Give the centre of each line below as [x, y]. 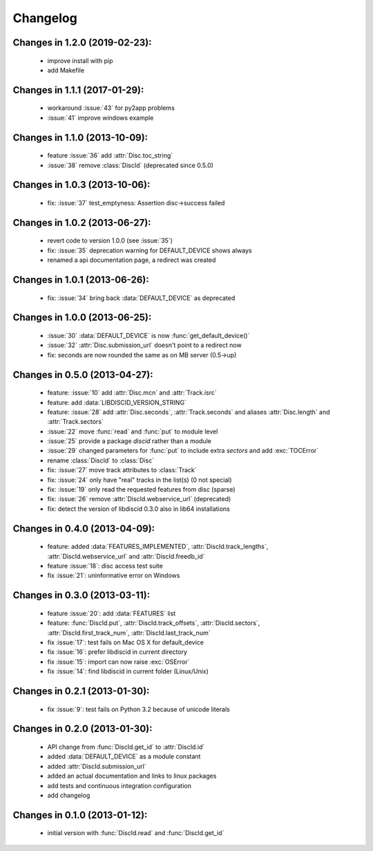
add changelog [69, 795]
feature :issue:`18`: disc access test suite [105, 566]
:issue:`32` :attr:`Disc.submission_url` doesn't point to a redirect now [144, 345]
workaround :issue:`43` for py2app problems [111, 108]
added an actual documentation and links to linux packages [132, 776]
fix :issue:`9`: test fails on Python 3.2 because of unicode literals [139, 709]
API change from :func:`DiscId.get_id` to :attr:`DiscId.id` [126, 747]
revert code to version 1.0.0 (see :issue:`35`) [110, 241]
